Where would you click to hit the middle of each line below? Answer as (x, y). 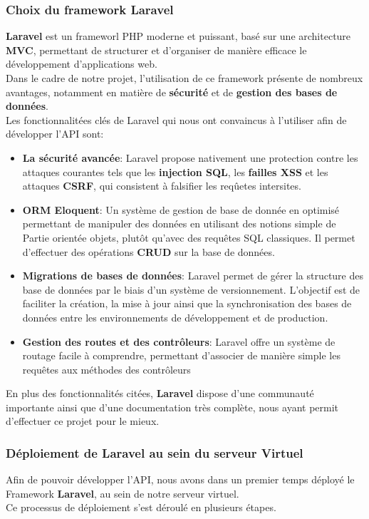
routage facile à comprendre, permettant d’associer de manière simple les (181, 355)
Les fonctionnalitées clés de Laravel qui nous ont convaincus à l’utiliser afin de (176, 119)
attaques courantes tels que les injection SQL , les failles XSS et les (175, 171)
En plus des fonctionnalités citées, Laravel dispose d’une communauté (160, 393)
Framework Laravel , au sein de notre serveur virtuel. (123, 493)
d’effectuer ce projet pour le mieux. (83, 421)
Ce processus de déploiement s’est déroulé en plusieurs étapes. (141, 507)
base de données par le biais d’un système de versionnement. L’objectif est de (191, 289)
